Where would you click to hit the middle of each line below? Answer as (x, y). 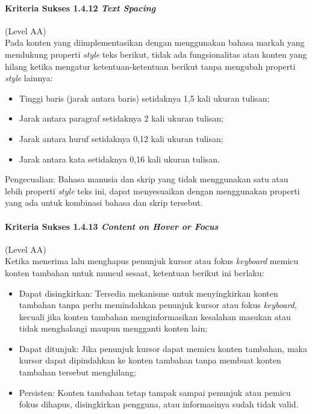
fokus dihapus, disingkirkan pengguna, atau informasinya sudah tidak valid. (159, 404)
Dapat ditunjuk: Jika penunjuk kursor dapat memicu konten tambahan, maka (163, 348)
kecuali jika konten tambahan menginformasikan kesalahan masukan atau (155, 316)
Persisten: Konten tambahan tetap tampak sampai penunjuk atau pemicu (155, 392)
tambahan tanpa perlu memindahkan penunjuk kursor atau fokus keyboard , (158, 305)
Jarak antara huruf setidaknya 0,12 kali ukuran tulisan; (121, 138)
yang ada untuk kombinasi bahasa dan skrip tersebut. (104, 202)
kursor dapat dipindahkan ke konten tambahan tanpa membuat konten (150, 360)
